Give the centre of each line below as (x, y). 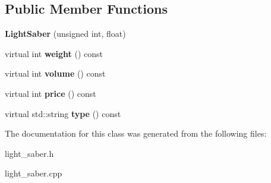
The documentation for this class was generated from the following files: (136, 133)
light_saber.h (29, 153)
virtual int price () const (51, 93)
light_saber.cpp (34, 173)
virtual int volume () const (55, 73)
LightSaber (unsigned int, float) (65, 34)
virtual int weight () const (54, 53)
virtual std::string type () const (63, 113)
